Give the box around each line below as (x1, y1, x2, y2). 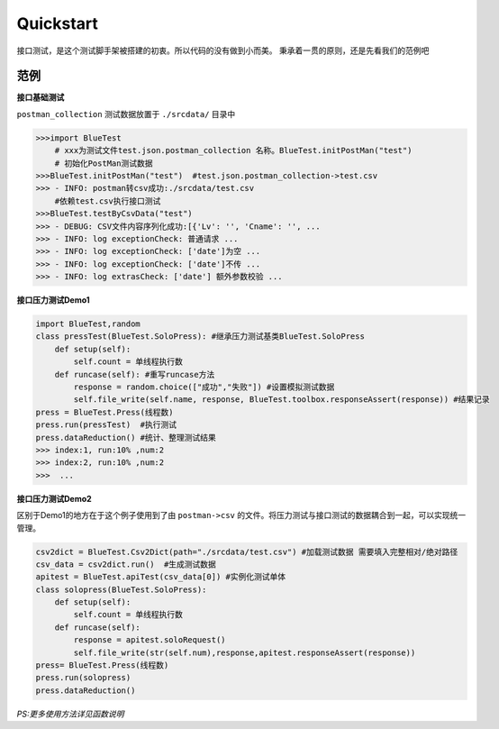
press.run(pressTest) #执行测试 (35, 420, 177, 430)
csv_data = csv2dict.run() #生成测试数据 (35, 559, 216, 570)
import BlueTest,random (35, 319, 141, 329)
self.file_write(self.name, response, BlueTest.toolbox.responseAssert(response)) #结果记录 (73, 395, 490, 405)
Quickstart (16, 14, 99, 33)
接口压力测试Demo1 (16, 295, 90, 305)
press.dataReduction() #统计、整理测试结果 (35, 433, 216, 442)
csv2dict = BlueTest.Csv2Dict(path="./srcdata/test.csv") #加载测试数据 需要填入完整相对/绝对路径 (35, 546, 458, 557)
